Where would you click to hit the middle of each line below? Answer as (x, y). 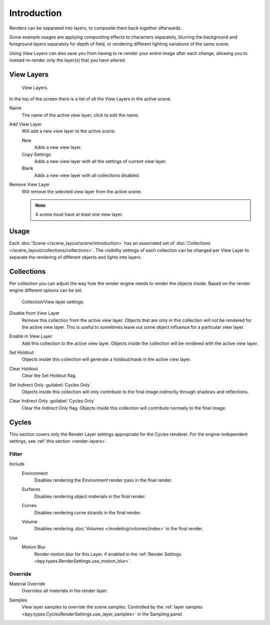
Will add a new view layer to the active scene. (69, 131)
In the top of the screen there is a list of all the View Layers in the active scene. (90, 99)
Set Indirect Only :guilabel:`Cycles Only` (50, 385)
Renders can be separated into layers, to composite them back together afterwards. (95, 28)
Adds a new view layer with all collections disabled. (87, 175)
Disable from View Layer (34, 313)
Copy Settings (36, 154)
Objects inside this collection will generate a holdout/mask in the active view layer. (106, 359)
